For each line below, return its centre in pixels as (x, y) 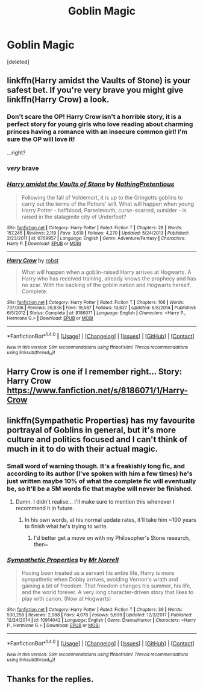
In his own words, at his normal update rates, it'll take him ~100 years (110, 519)
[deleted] (18, 62)
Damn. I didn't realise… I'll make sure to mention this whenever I (95, 501)
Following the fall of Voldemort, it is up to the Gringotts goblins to (102, 197)
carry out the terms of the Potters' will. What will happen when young (108, 204)
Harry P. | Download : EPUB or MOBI (44, 243)
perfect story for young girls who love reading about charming (100, 124)
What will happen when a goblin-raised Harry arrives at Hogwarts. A (106, 272)
